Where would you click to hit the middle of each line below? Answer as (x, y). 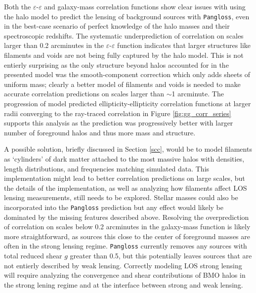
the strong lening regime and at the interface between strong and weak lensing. (124, 284)
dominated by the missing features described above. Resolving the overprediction (127, 217)
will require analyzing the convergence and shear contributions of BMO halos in (125, 275)
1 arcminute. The (198, 94)
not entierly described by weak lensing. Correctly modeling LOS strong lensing (123, 265)
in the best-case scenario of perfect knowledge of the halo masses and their (117, 26)
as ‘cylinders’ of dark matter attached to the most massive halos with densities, (124, 158)
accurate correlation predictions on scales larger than (84, 94)
